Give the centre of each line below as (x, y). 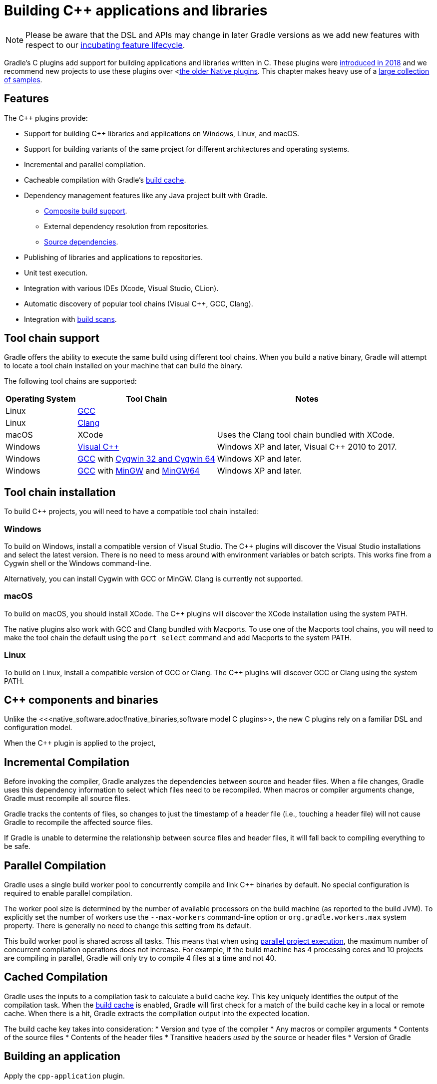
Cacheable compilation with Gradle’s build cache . (105, 180)
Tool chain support (52, 338)
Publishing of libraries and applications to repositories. (114, 257)
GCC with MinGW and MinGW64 (139, 471)
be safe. (17, 846)
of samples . (23, 79)
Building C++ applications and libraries (136, 10)
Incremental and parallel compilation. (85, 164)
